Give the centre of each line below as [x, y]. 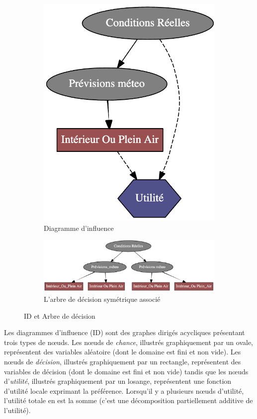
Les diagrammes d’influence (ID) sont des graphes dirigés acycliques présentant [125, 332]
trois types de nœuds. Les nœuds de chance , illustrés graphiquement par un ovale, [128, 342]
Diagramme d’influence [79, 228]
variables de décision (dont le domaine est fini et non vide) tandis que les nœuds [126, 371]
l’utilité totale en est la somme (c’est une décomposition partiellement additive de [128, 400]
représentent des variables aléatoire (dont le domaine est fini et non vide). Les [123, 352]
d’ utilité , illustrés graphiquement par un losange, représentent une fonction [118, 381]
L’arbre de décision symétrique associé [102, 299]
